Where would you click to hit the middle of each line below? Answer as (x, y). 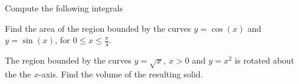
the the (18, 73)
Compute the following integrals (64, 8)
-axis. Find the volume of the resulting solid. (121, 73)
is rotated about (265, 60)
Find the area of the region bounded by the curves (98, 28)
